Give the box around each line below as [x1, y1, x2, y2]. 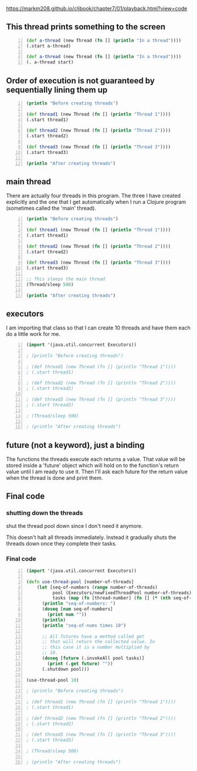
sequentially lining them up [6, 85, 108, 95]
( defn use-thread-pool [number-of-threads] [26, 578, 134, 585]
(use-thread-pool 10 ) [26, 677, 79, 683]
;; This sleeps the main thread [26, 276, 106, 282]
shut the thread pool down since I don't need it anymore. [6, 522, 143, 529]
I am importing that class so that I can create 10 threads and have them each [6, 324, 191, 331]
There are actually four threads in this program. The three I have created [6, 192, 181, 199]
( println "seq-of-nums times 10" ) [42, 622, 127, 628]
